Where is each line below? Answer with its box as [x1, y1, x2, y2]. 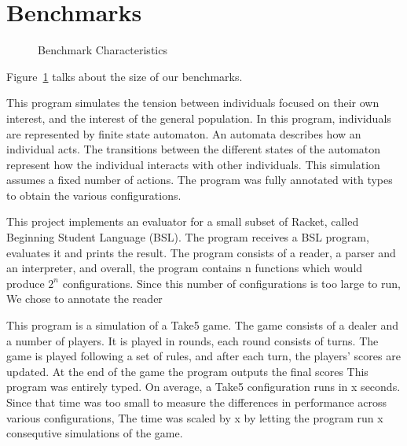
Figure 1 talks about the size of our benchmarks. [6, 68, 243, 84]
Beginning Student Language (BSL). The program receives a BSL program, [6, 229, 369, 245]
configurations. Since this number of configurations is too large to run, [62, 275, 401, 291]
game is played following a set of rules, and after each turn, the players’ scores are [6, 348, 401, 364]
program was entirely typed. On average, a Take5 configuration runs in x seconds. [6, 378, 401, 395]
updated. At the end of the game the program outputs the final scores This [6, 363, 368, 379]
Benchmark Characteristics [38, 42, 167, 58]
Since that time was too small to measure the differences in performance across [6, 394, 387, 410]
